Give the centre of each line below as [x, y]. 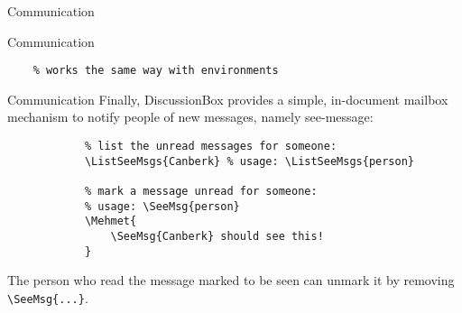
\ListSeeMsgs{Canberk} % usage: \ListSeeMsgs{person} [249, 161]
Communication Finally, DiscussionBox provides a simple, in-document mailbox [228, 99]
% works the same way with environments [156, 71]
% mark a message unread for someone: [201, 191]
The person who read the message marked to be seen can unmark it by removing [231, 280]
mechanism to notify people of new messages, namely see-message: [190, 117]
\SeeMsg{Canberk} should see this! [217, 236]
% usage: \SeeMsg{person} [162, 206]
